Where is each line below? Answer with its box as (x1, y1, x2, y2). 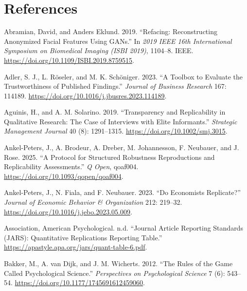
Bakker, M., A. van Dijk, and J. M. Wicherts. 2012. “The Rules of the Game (4, 258, 233, 268)
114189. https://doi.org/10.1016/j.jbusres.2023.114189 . (4, 90, 167, 100)
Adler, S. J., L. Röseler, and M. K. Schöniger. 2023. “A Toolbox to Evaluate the (4, 71, 243, 81)
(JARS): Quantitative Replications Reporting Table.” (4, 232, 162, 242)
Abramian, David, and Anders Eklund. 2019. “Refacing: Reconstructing (4, 26, 217, 37)
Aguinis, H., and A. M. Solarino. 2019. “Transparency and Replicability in (4, 107, 226, 117)
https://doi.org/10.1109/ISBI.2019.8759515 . (4, 55, 134, 65)
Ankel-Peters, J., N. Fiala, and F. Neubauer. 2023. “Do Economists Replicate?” (4, 187, 241, 197)
